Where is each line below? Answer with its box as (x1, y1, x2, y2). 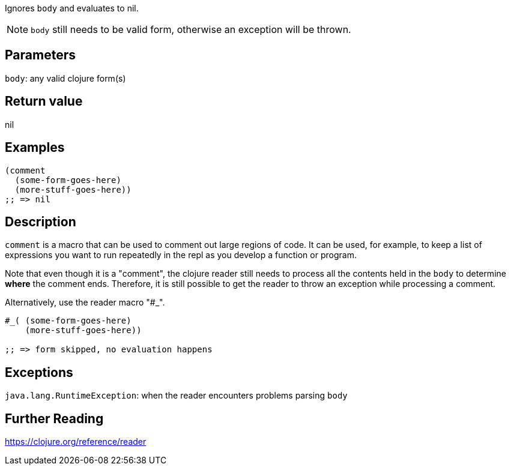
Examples (5, 140, 65, 155)
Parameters (5, 47, 76, 63)
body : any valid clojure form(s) (5, 73, 126, 83)
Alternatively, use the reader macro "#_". (5, 297, 165, 308)
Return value (5, 94, 83, 109)
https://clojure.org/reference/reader (5, 436, 147, 447)
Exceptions (5, 364, 73, 380)
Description (5, 214, 76, 229)
